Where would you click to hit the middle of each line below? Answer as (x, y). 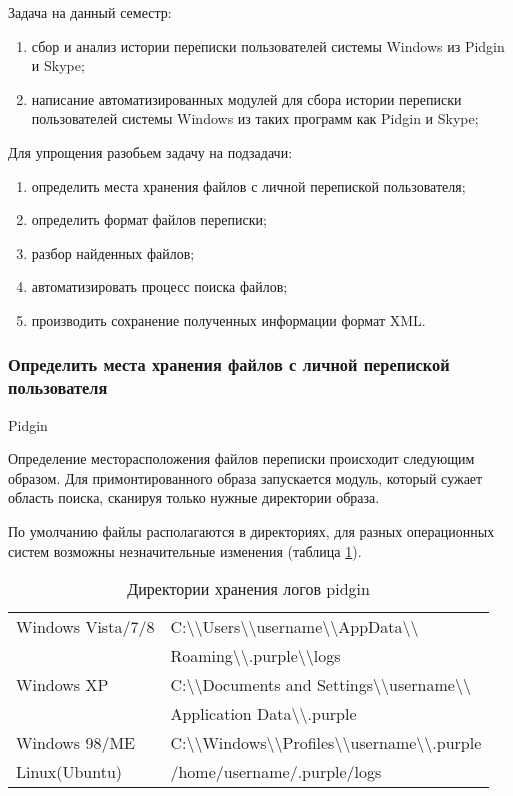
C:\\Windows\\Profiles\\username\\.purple (326, 743)
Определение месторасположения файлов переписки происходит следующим (241, 458)
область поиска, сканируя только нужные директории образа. (194, 497)
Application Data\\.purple (263, 714)
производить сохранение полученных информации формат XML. (228, 319)
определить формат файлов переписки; (149, 219)
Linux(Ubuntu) (69, 772)
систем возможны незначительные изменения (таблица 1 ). (185, 550)
